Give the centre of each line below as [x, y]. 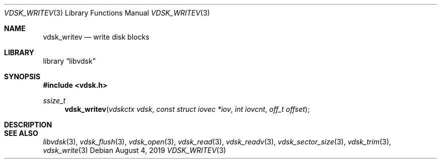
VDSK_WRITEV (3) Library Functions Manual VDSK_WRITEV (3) [107, 13]
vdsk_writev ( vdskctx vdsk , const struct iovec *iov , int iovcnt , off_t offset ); [187, 109]
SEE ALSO [21, 133]
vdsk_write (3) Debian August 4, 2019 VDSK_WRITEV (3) [134, 150]
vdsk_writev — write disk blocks [96, 37]
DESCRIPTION [28, 125]
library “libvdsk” [69, 61]
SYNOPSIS [22, 76]
